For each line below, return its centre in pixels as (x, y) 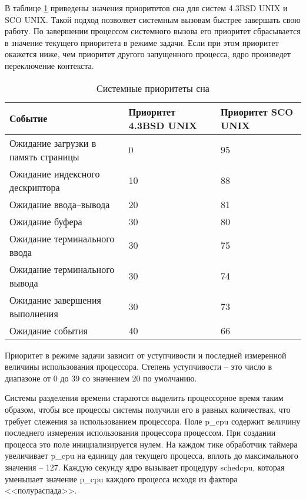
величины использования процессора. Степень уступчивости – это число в (139, 366)
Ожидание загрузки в (53, 143)
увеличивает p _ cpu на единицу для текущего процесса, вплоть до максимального (152, 455)
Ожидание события (49, 330)
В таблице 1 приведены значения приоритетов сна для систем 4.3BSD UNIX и (146, 8)
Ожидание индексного (55, 173)
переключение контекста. (49, 65)
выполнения (34, 313)
